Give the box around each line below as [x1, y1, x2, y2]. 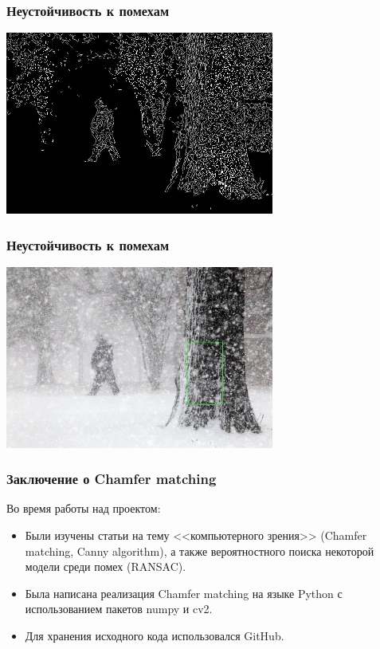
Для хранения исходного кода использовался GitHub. [25, 627, 284, 643]
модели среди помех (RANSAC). [25, 558, 186, 575]
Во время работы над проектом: [6, 500, 161, 517]
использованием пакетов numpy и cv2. [25, 600, 213, 617]
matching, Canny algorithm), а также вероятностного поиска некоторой [25, 542, 374, 559]
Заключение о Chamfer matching [6, 469, 217, 489]
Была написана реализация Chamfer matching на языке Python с [25, 584, 343, 601]
